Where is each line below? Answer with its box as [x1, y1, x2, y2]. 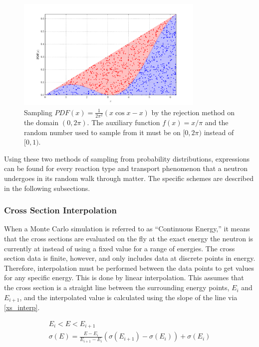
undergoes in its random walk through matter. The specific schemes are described [4, 173, 254, 183]
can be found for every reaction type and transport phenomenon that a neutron [4, 163, 248, 173]
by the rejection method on [151, 107, 235, 117]
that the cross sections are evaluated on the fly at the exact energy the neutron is [4, 233, 254, 244]
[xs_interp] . [4, 302, 40, 313]
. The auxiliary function [87, 117, 160, 128]
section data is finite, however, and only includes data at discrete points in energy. [4, 253, 256, 263]
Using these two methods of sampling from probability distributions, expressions [4, 153, 250, 164]
